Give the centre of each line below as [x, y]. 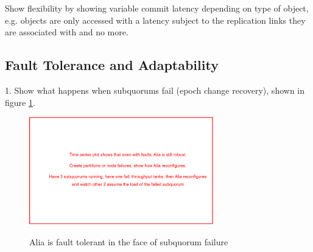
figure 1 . [20, 102]
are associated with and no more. [67, 32]
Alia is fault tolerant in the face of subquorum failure [129, 241]
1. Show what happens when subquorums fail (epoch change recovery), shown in [155, 90]
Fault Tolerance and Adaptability [112, 65]
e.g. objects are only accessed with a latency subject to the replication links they [155, 20]
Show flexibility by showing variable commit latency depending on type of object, [157, 8]
